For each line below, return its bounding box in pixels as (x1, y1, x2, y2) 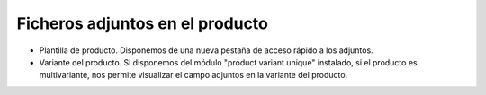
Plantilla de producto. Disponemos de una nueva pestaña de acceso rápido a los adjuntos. (39, 45, 373, 56)
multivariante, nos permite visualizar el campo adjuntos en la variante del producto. (39, 70, 348, 81)
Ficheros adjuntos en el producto (16, 13, 269, 33)
